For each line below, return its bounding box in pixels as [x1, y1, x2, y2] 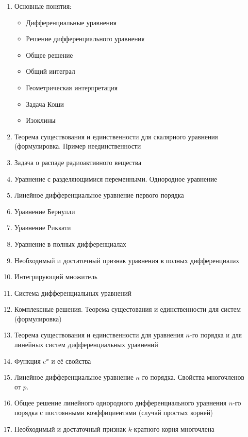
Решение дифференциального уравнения [26, 34, 145, 44]
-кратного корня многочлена [132, 423, 215, 434]
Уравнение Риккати [14, 222, 71, 233]
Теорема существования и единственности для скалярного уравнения [14, 131, 218, 141]
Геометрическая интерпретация [26, 82, 118, 92]
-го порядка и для [190, 330, 242, 340]
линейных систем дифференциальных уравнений [14, 339, 158, 350]
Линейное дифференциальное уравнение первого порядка [14, 190, 184, 200]
